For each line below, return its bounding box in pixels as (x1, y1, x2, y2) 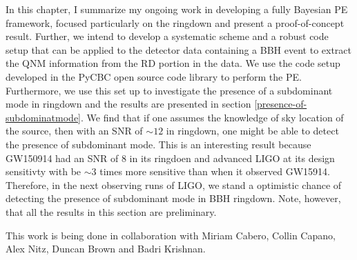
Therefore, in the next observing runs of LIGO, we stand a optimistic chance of (6, 177, 342, 192)
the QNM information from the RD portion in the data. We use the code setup (6, 56, 340, 70)
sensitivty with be (6, 164, 81, 179)
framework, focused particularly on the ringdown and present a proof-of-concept (6, 15, 345, 30)
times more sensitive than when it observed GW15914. (99, 164, 330, 179)
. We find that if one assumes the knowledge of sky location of (81, 110, 344, 124)
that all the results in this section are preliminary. (6, 204, 217, 219)
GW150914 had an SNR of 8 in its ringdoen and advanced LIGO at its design (6, 150, 335, 165)
